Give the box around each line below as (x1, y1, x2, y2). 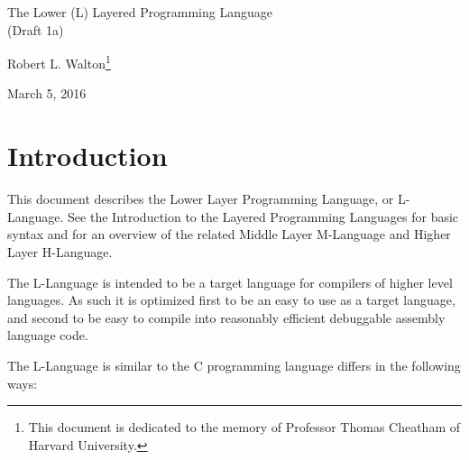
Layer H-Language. (7, 242, 113, 261)
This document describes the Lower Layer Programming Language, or (7, 189, 394, 208)
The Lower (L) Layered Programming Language (7, 3, 272, 21)
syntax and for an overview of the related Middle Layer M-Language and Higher (7, 225, 451, 244)
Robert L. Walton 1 (7, 51, 111, 72)
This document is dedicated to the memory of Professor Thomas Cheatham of (28, 418, 461, 437)
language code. (7, 326, 88, 345)
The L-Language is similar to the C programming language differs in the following (7, 355, 461, 374)
